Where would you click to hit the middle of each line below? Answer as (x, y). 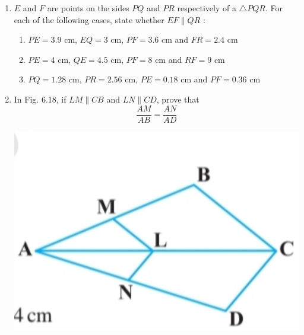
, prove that (178, 99)
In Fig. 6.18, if (40, 99)
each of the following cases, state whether (89, 19)
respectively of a (207, 8)
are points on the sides (88, 8)
